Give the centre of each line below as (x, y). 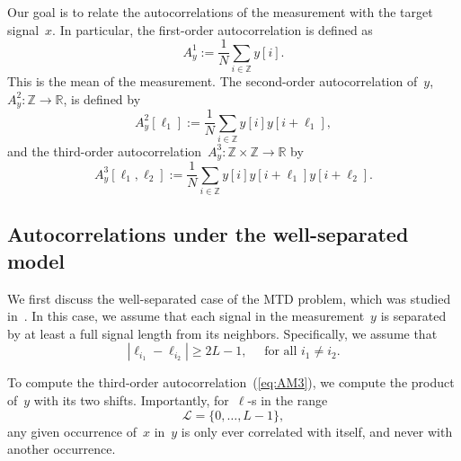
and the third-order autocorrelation (105, 151)
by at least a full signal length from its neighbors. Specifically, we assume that (222, 333)
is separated (413, 316)
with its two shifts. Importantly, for (131, 400)
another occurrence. (62, 449)
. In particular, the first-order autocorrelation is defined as (213, 29)
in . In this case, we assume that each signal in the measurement (186, 316)
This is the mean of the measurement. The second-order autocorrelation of (213, 80)
